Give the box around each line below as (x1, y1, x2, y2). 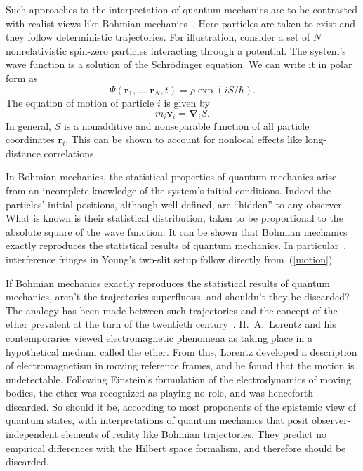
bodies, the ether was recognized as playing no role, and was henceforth (6, 385, 313, 400)
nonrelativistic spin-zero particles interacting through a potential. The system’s (6, 43, 346, 58)
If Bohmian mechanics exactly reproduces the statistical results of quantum (6, 275, 330, 290)
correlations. (44, 145, 97, 160)
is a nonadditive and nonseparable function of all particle (63, 118, 310, 133)
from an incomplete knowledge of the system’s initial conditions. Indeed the (6, 183, 331, 197)
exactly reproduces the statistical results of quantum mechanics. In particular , (6, 238, 347, 253)
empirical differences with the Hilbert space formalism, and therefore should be (6, 440, 346, 455)
